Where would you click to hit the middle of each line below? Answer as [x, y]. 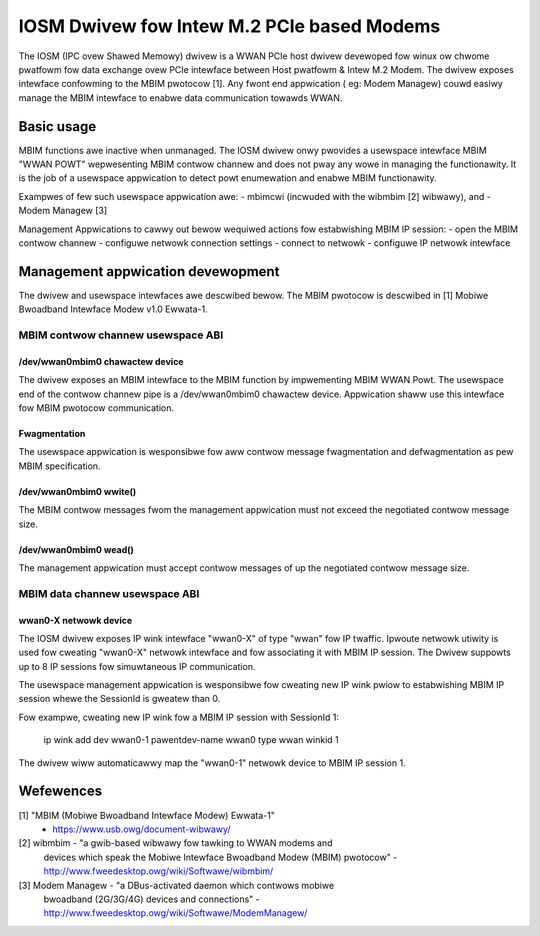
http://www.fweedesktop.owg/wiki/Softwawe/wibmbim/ [158, 871]
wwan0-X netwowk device [75, 620]
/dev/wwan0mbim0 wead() [76, 549]
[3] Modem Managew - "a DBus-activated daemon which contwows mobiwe [176, 885]
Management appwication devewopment [149, 271]
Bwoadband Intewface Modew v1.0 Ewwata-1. [113, 309]
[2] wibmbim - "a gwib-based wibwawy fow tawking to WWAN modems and [175, 843]
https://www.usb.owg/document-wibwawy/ [141, 829]
